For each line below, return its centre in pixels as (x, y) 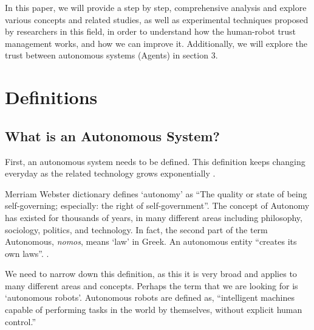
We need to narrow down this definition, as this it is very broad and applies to (151, 274)
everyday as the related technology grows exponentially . (110, 173)
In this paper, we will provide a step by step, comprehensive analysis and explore (156, 7)
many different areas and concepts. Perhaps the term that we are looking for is (152, 285)
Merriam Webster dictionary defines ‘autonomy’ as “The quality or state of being (156, 193)
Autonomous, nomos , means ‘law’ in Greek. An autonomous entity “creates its (151, 241)
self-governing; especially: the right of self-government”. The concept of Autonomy (157, 205)
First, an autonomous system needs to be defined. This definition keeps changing (155, 161)
